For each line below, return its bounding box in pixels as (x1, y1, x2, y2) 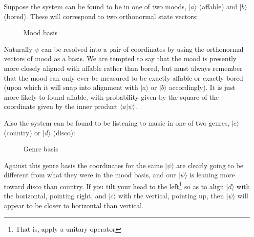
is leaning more (190, 170, 235, 180)
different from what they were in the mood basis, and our (4, 170, 176, 180)
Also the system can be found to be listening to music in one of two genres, (4, 117, 230, 128)
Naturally (4, 43, 33, 54)
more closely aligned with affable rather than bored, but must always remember (4, 63, 243, 73)
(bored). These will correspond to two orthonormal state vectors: (4, 11, 198, 21)
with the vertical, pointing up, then (118, 191, 224, 201)
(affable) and (199, 1, 237, 11)
